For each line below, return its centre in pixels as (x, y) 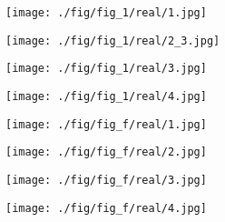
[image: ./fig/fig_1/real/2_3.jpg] (113, 40)
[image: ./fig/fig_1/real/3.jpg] (106, 69)
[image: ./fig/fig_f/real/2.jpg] (106, 152)
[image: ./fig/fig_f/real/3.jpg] (106, 180)
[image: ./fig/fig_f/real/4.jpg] (106, 208)
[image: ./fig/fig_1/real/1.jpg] (106, 13)
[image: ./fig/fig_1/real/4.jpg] (106, 96)
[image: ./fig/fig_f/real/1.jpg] (106, 124)
